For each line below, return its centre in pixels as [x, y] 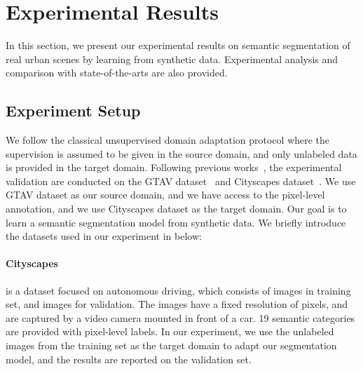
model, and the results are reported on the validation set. [129, 359]
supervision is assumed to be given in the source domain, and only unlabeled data [181, 153]
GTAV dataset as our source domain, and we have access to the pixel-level [165, 195]
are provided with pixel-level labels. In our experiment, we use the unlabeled [170, 331]
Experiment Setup [73, 110]
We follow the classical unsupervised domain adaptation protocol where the [168, 140]
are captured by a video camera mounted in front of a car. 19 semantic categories [180, 317]
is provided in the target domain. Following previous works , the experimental [174, 167]
